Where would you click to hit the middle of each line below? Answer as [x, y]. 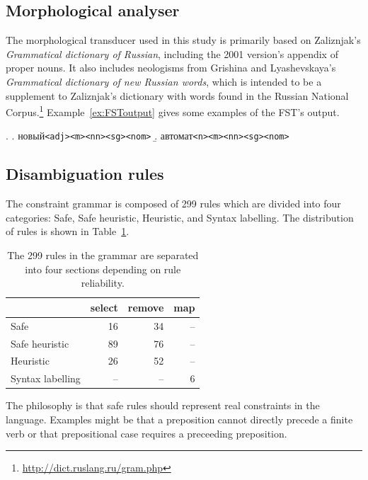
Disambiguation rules [85, 174]
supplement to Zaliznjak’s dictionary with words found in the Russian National [177, 95]
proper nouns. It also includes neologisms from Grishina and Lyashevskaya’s [171, 68]
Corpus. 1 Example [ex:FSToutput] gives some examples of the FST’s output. [173, 111]
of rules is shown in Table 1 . [68, 231]
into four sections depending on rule [103, 269]
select [104, 307]
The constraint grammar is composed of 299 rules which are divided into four [173, 204]
